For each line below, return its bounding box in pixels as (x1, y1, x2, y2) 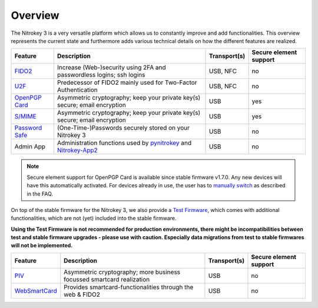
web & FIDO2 (64, 290, 100, 299)
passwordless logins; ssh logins (57, 71, 145, 79)
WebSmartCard (14, 286, 57, 294)
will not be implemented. (11, 242, 73, 249)
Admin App (14, 143, 46, 151)
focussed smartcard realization (64, 275, 150, 283)
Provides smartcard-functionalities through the (64, 283, 194, 291)
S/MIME (14, 112, 37, 121)
